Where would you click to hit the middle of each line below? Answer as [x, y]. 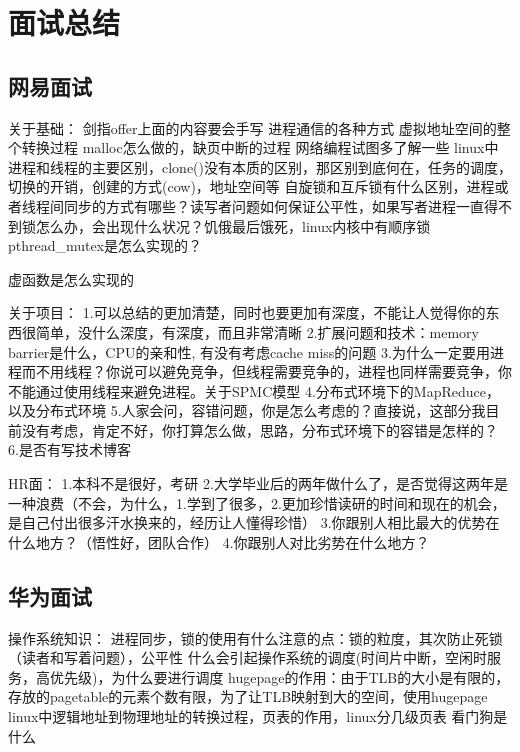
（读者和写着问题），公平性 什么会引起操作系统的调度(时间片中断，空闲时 [248, 657]
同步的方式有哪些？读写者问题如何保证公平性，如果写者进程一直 [273, 205]
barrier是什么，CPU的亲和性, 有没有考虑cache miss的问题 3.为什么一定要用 [249, 351]
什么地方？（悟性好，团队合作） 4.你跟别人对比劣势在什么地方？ [219, 541]
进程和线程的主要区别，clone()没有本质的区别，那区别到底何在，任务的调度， [260, 166]
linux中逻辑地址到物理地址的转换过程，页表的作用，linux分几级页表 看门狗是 [258, 716]
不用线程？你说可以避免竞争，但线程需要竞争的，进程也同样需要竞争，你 [273, 371]
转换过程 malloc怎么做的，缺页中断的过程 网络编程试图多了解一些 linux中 [260, 147]
